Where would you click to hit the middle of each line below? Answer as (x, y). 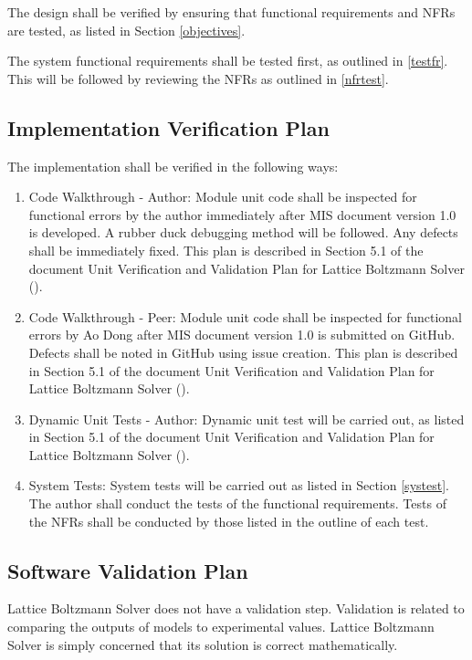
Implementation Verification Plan (168, 127)
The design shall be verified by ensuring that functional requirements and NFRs (231, 12)
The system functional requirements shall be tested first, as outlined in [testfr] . (228, 61)
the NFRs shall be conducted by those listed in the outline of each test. (229, 521)
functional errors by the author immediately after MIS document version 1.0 (242, 214)
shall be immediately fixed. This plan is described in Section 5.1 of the (226, 250)
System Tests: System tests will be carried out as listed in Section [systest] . (239, 485)
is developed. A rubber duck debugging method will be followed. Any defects (243, 232)
